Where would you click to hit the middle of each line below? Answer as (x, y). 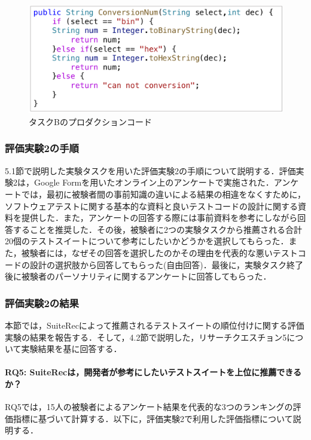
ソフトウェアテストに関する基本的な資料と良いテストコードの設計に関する (151, 206)
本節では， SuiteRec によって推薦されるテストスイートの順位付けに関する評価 (155, 325)
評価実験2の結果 (42, 303)
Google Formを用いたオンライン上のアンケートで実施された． (154, 182)
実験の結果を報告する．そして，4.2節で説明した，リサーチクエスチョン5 (146, 337)
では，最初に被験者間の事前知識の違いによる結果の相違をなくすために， (163, 194)
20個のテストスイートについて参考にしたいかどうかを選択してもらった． (147, 241)
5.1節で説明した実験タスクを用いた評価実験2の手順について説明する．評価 (150, 170)
